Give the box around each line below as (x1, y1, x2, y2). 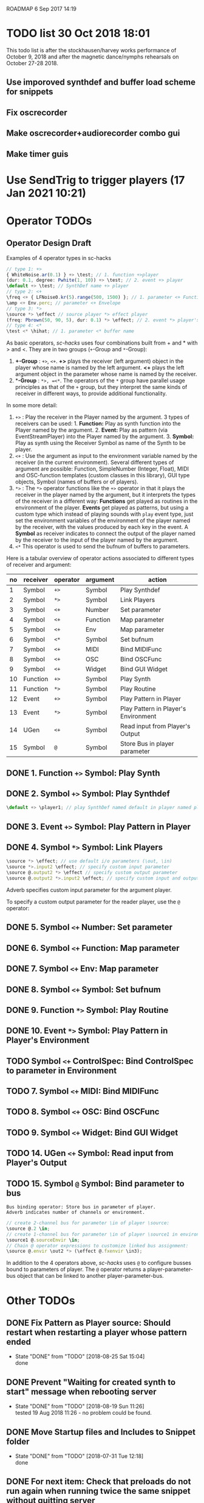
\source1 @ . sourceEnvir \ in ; (6, 1237, 80, 1243)
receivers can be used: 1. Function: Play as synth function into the (15, 420, 181, 427)
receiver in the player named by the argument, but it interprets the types (15, 491, 196, 499)
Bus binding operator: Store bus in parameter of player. (6, 1204, 156, 1210)
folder (6, 1436, 30, 1446)
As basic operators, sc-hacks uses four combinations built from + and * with (6, 339, 198, 346)
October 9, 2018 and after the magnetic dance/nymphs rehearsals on (6, 53, 179, 60)
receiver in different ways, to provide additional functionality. (15, 390, 167, 398)
